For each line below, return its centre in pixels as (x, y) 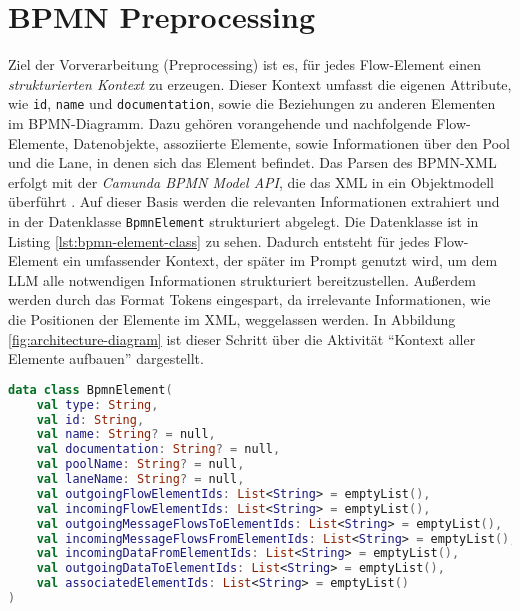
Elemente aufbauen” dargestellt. (106, 358)
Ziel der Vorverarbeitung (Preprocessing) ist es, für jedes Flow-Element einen (244, 64)
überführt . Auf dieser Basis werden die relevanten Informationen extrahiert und (254, 201)
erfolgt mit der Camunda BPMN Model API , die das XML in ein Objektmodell (251, 181)
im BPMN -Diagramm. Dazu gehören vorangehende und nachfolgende (220, 122)
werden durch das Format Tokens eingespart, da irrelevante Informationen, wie (249, 299)
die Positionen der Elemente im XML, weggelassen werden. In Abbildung (232, 318)
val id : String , (90, 419)
